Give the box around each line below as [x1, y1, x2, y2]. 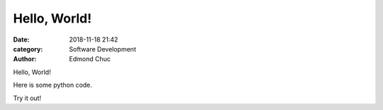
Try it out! [13, 94, 42, 102]
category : [13, 44, 43, 53]
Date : [13, 35, 30, 44]
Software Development [69, 44, 136, 53]
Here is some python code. [13, 81, 92, 90]
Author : [13, 55, 37, 63]
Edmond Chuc [69, 55, 111, 63]
